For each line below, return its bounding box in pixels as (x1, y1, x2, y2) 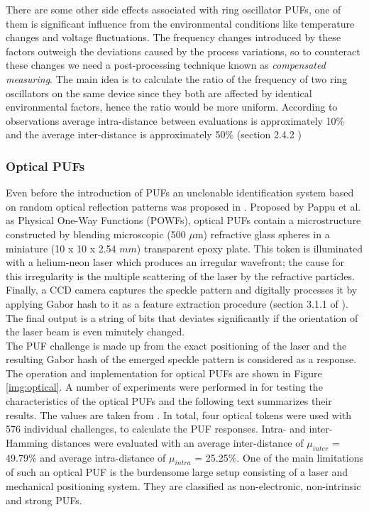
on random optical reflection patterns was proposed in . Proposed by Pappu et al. (6, 199, 361, 213)
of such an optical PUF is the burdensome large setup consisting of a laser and (6, 464, 348, 479)
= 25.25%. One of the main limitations (194, 450, 364, 464)
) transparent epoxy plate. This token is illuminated (136, 240, 363, 255)
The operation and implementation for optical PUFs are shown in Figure (6, 365, 322, 380)
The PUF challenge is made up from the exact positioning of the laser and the (6, 338, 347, 352)
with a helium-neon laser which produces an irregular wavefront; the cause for (6, 255, 344, 269)
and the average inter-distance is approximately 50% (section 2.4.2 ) (6, 127, 302, 142)
